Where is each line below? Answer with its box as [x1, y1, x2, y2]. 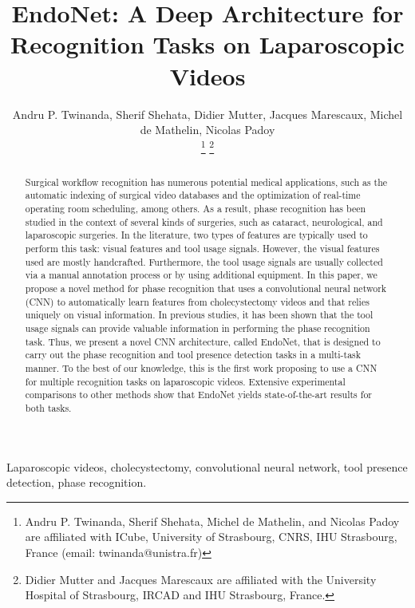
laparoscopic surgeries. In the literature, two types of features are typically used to [25, 228, 368, 242]
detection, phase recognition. [6, 474, 147, 491]
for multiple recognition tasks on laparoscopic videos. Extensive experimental [25, 374, 346, 388]
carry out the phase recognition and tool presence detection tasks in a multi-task [25, 348, 362, 361]
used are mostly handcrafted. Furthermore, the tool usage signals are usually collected [25, 255, 383, 268]
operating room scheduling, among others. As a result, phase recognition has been [25, 202, 366, 215]
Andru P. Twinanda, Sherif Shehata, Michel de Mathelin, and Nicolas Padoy [25, 512, 400, 529]
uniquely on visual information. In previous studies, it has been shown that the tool [25, 308, 373, 322]
